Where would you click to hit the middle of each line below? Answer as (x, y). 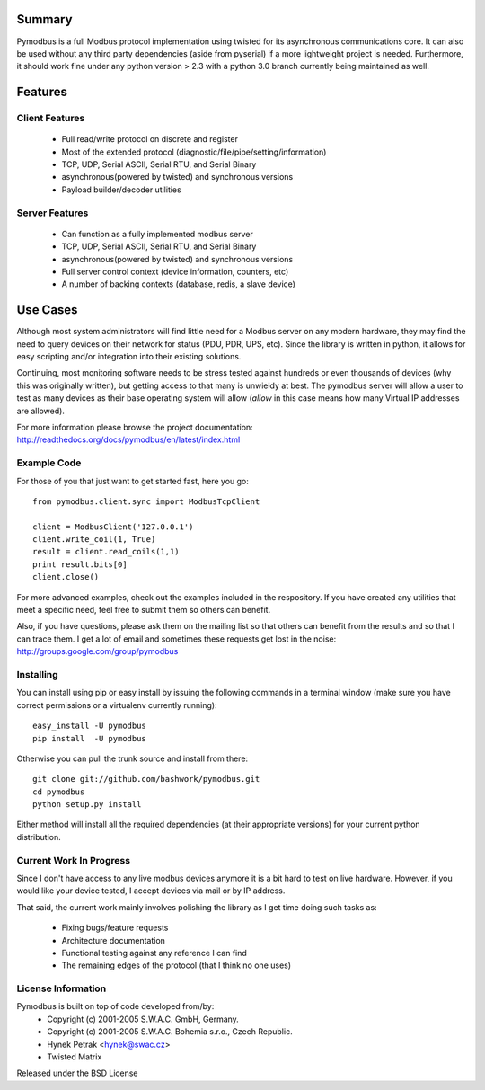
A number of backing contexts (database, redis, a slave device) (179, 284)
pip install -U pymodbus (90, 738)
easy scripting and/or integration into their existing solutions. (129, 357)
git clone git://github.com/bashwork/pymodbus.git (146, 779)
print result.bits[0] (80, 564)
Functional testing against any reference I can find (154, 953)
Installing (37, 674)
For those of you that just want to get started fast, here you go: (132, 481)
